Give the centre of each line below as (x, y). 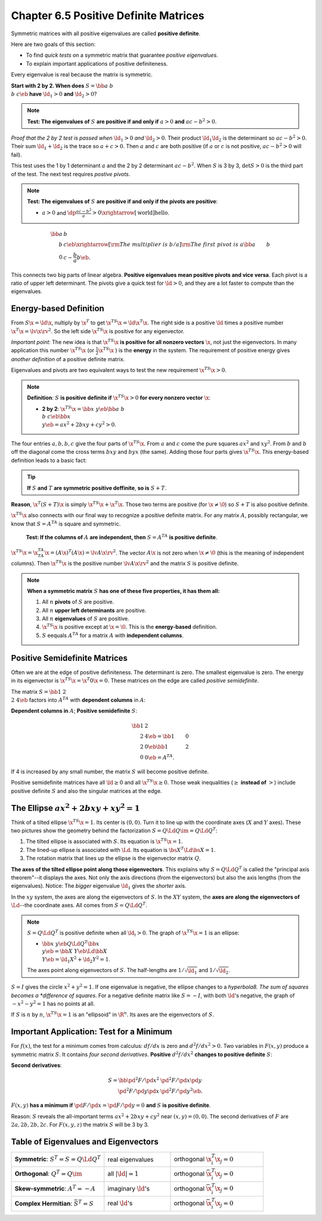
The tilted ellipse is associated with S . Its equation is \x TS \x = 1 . (104, 841)
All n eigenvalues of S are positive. (86, 619)
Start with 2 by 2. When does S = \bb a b (62, 85)
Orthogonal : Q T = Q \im (48, 1174)
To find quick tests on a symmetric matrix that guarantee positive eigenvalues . (122, 55)
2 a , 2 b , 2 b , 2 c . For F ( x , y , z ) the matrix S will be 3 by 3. (80, 1125)
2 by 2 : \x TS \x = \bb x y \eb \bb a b (83, 408)
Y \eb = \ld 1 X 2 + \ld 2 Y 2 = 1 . (76, 959)
